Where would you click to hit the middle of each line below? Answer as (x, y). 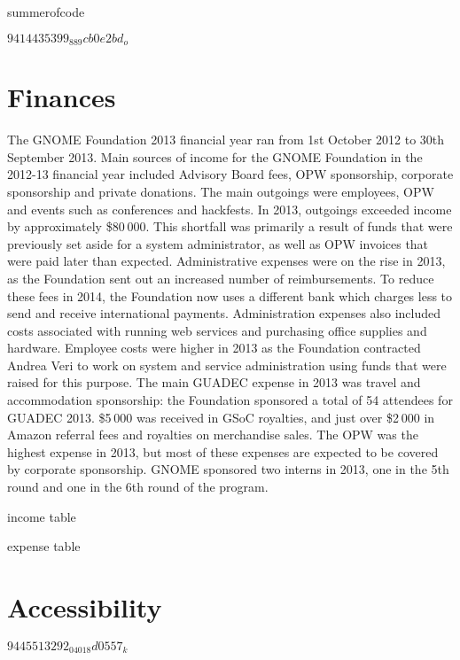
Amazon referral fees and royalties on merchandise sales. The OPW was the (213, 435)
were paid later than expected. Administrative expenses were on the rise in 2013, (226, 261)
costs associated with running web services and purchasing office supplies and (217, 330)
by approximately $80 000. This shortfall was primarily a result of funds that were (230, 226)
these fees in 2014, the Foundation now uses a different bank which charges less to (230, 295)
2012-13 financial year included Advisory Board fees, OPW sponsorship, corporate (230, 174)
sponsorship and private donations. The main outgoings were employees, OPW (221, 191)
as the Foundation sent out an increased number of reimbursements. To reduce (221, 278)
